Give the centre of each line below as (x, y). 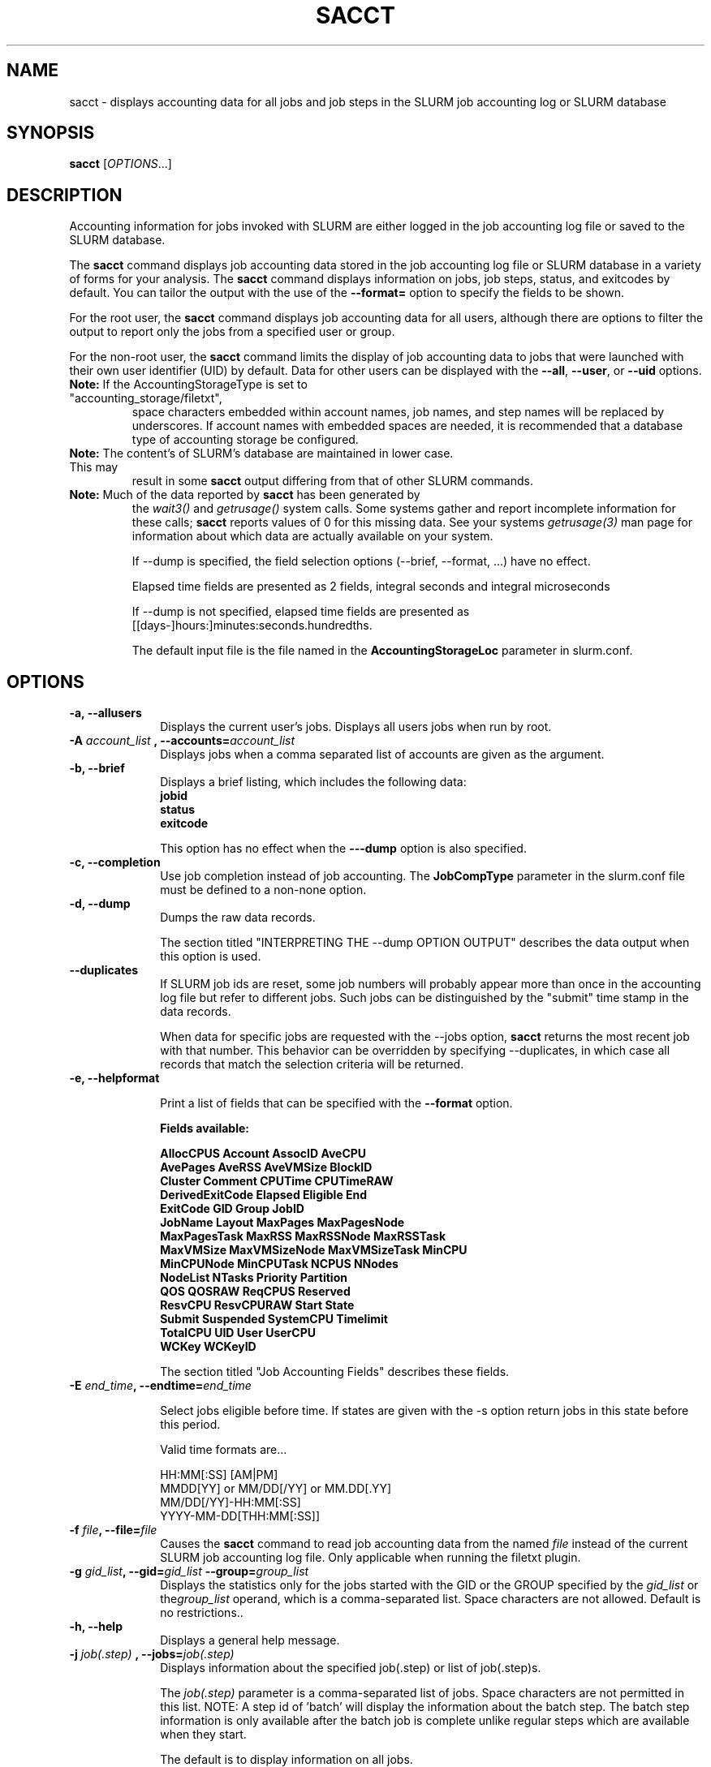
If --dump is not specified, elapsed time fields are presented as (301, 612)
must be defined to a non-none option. (263, 890)
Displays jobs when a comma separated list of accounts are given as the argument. (382, 755)
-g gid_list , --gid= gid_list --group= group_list (189, 1571)
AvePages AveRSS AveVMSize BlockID (266, 1167)
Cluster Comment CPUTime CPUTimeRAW (277, 1181)
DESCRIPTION (65, 195)
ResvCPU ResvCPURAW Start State (257, 1305)
